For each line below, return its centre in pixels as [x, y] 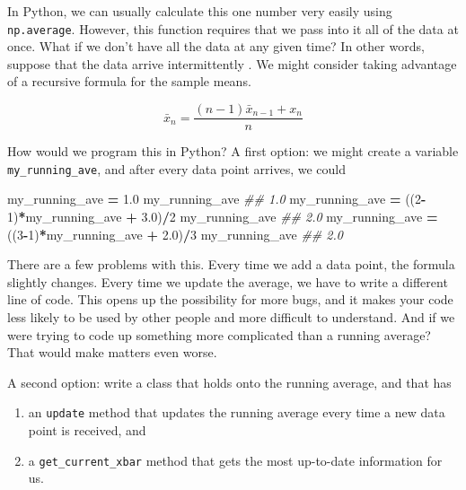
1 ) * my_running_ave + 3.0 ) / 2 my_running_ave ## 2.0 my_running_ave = [223, 216]
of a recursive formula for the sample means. [129, 81]
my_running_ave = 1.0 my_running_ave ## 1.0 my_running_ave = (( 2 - [217, 199]
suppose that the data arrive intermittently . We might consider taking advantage [232, 63]
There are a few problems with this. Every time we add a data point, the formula [231, 264]
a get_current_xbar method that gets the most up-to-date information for [235, 460]
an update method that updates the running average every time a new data [237, 412]
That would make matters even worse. [112, 352]
